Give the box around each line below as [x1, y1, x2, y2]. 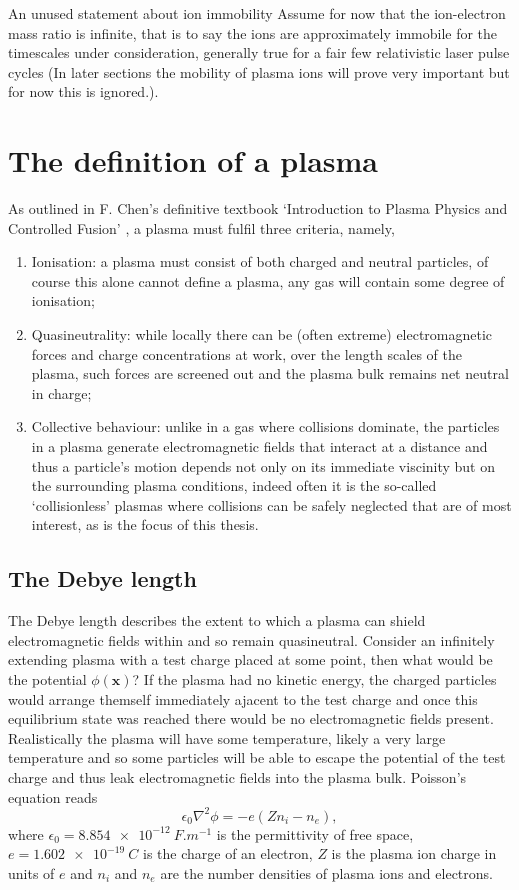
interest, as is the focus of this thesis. [31, 514, 259, 535]
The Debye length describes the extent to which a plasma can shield [8, 610, 426, 631]
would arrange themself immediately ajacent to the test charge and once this [8, 688, 478, 709]
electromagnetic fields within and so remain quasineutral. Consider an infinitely [8, 629, 495, 650]
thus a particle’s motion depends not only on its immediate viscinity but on [31, 455, 496, 476]
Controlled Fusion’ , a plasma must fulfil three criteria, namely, [8, 217, 395, 238]
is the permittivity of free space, [216, 823, 414, 844]
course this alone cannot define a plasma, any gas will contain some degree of [31, 270, 505, 291]
